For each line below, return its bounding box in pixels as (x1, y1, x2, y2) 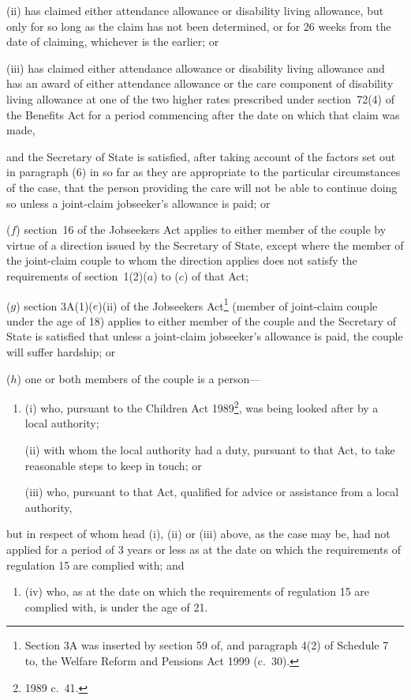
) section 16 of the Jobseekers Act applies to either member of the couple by (16, 221, 387, 238)
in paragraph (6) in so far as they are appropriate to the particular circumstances (6, 164, 401, 180)
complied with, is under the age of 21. (24, 598, 208, 615)
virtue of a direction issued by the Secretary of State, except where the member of (6, 236, 404, 253)
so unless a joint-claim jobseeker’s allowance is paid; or (6, 194, 271, 211)
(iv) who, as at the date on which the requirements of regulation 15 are (24, 583, 370, 600)
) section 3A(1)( (16, 297, 93, 314)
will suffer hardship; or (6, 343, 116, 359)
